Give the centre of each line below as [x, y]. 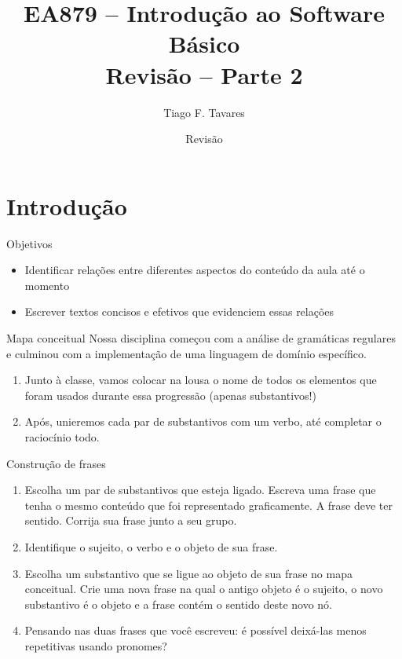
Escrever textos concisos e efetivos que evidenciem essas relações [179, 311]
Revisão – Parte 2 [204, 74]
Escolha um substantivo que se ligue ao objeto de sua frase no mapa [188, 573]
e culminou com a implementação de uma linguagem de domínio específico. [186, 353]
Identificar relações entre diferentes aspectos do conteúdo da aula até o [195, 270]
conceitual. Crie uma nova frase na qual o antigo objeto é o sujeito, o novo [204, 589]
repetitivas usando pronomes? [96, 645]
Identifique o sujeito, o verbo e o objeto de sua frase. [151, 546]
